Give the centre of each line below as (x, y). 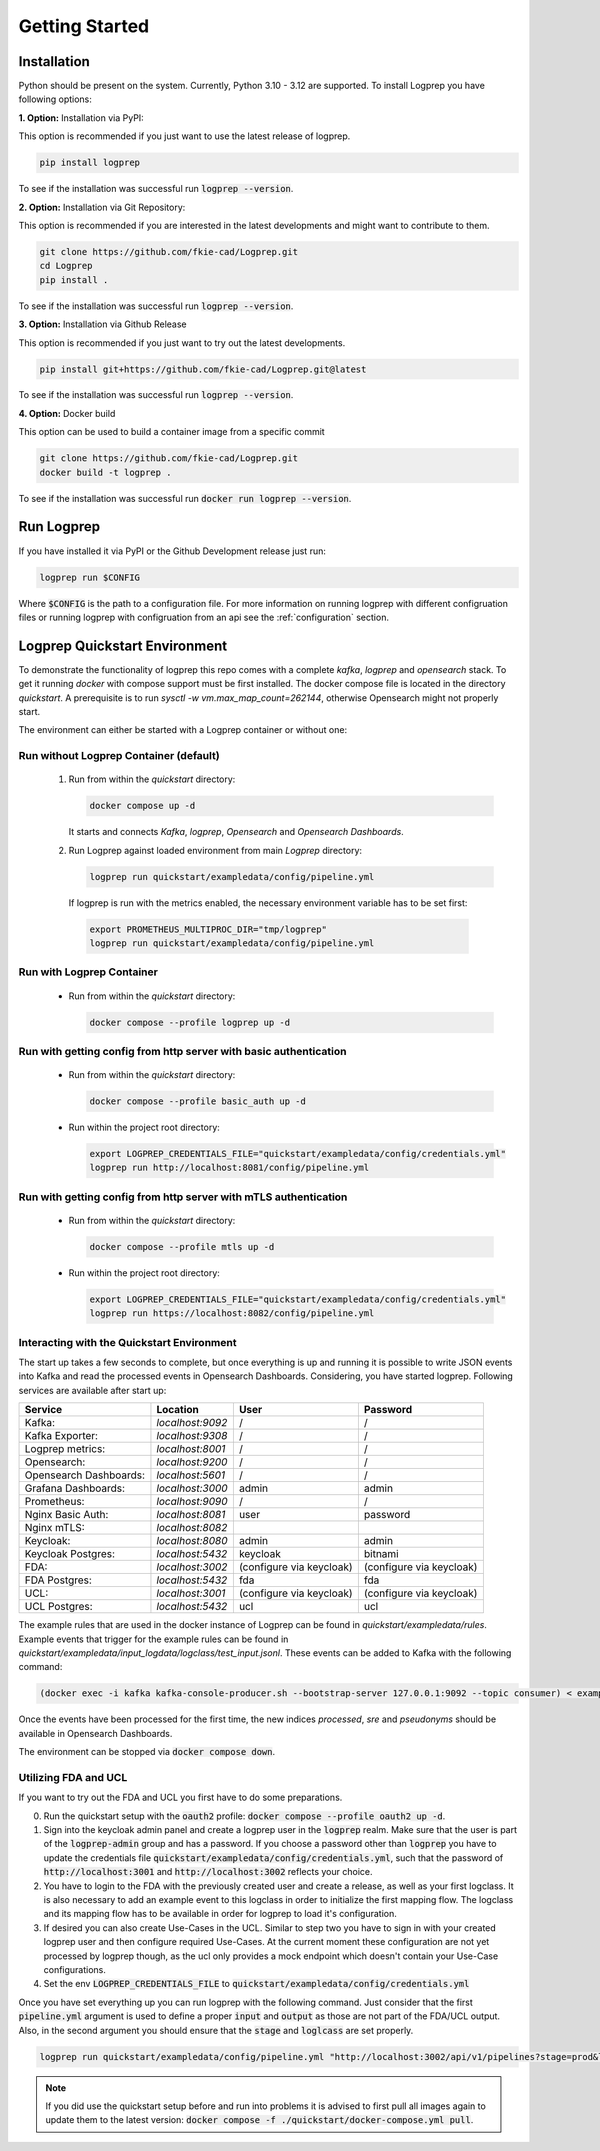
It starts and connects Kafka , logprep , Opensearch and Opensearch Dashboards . (236, 832)
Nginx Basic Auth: (66, 1515)
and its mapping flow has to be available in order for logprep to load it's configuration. (220, 1914)
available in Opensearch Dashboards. (95, 1733)
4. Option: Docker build (67, 413)
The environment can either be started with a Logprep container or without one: (183, 730)
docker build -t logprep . (105, 472)
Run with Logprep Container (88, 972)
